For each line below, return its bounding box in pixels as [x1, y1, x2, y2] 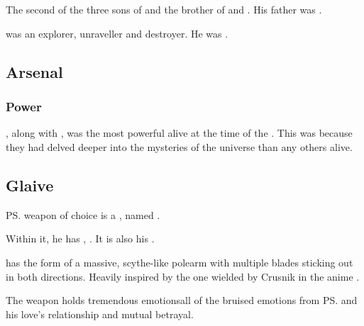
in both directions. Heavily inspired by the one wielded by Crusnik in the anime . [6, 269, 360, 283]
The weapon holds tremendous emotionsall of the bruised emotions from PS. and [6, 293, 358, 308]
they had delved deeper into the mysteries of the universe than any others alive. [6, 139, 353, 154]
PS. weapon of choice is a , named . [6, 207, 160, 222]
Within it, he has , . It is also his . [6, 231, 155, 246]
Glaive [6, 174, 54, 196]
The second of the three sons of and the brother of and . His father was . [6, 2, 322, 17]
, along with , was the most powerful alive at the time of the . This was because [6, 125, 353, 140]
